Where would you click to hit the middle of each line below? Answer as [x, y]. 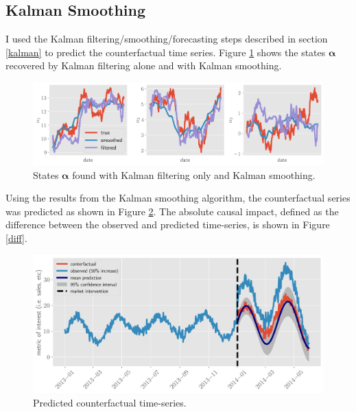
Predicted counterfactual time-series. [110, 402]
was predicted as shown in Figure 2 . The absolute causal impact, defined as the [172, 211]
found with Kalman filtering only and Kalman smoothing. [194, 174]
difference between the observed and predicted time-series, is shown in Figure [168, 225]
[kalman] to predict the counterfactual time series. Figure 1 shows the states [166, 52]
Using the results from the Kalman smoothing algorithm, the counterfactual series [178, 198]
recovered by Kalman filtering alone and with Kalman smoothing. [144, 65]
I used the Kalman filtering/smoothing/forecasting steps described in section [167, 39]
